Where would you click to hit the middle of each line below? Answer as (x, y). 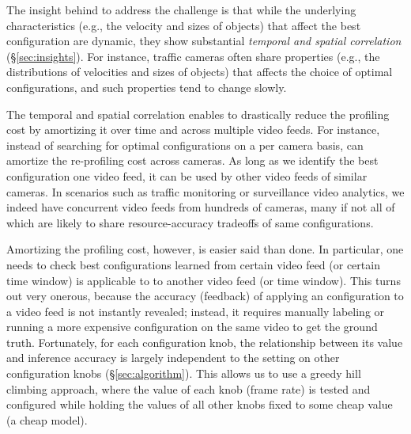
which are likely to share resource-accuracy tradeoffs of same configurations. (190, 222)
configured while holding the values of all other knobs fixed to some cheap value (200, 404)
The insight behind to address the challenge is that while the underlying (181, 10)
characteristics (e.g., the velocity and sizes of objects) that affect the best (184, 25)
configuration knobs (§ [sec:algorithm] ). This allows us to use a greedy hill (184, 373)
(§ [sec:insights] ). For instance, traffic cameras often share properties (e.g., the (193, 56)
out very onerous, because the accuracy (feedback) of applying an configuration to (205, 296)
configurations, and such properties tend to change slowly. (147, 87)
